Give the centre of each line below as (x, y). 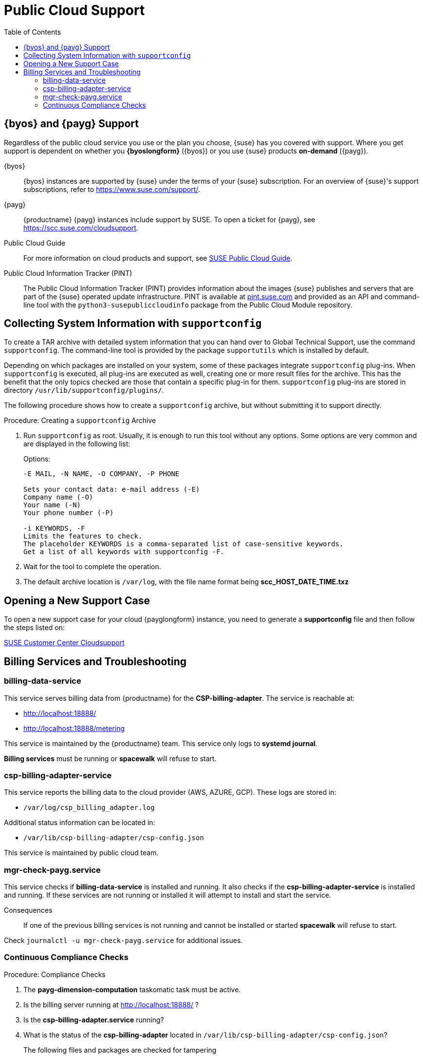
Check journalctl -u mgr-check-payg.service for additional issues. (123, 940)
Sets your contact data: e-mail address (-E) (112, 490)
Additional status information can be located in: (80, 823)
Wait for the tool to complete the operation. (92, 567)
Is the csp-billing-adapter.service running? (94, 1020)
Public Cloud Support (74, 10)
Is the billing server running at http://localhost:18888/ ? (111, 1004)
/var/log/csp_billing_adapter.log (89, 808)
